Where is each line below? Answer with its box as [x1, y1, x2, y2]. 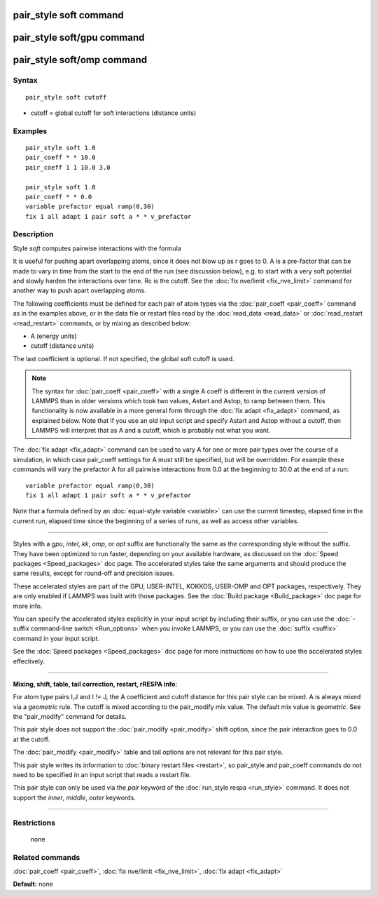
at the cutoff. [13, 735, 50, 743]
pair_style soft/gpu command [13, 32, 145, 43]
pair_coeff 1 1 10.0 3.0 [25, 163, 111, 171]
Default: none [13, 880, 54, 889]
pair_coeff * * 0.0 [25, 193, 92, 201]
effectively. [13, 656, 45, 666]
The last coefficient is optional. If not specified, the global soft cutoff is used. [13, 354, 234, 363]
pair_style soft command [13, 9, 124, 21]
